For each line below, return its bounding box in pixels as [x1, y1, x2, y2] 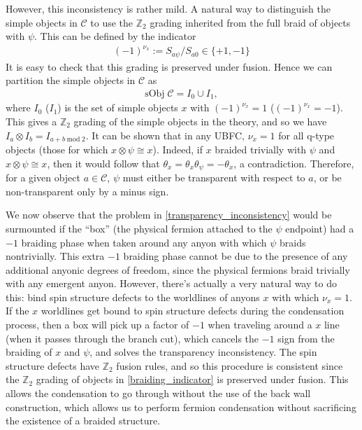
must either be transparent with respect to [122, 170, 305, 185]
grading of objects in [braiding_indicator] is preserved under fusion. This [36, 372, 349, 387]
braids [280, 235, 306, 249]
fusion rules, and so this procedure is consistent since [116, 358, 343, 373]
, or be [313, 170, 342, 185]
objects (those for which [6, 142, 108, 157]
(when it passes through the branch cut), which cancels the [6, 331, 259, 345]
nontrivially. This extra [6, 249, 105, 263]
